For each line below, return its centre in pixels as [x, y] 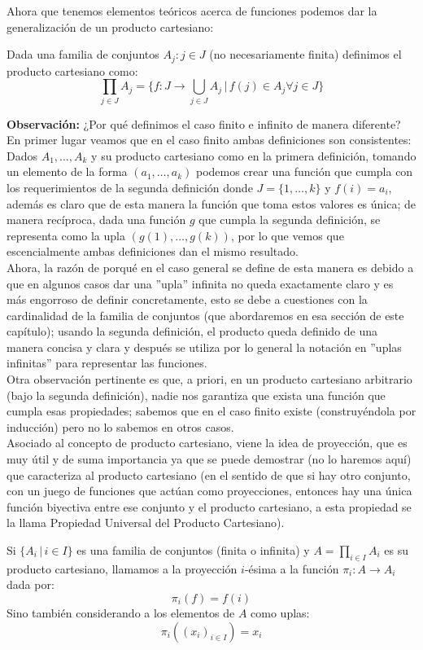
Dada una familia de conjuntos [83, 54]
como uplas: [280, 612]
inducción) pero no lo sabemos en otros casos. [120, 426]
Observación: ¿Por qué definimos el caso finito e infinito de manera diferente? [204, 123]
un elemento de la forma [67, 171]
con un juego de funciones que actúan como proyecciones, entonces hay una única [209, 491]
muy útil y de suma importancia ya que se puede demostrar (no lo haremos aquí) [209, 459]
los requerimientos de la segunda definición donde [130, 187]
